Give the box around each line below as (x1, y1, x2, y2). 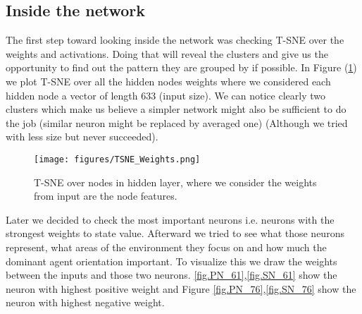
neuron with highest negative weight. (6, 295, 165, 310)
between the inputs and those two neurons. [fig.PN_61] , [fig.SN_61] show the (6, 267, 337, 282)
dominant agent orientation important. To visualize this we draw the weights (6, 253, 337, 268)
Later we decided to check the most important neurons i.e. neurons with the (6, 212, 335, 227)
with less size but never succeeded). (6, 129, 158, 144)
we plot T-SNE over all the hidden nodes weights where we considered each (6, 73, 331, 88)
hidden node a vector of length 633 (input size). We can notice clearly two (6, 87, 325, 102)
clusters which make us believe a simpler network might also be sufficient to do (6, 102, 347, 116)
